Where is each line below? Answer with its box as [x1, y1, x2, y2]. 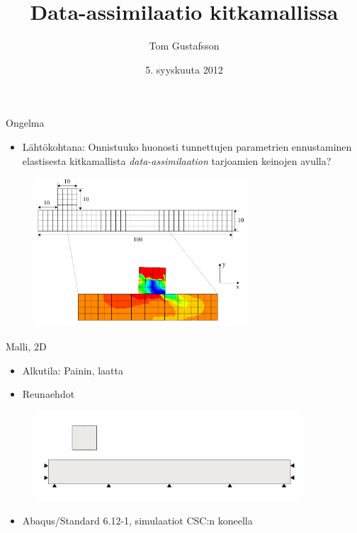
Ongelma [6, 115, 45, 130]
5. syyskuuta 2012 [145, 62, 223, 76]
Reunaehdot [22, 386, 75, 401]
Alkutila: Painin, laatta [22, 362, 123, 377]
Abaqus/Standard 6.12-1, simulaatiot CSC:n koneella [22, 513, 253, 528]
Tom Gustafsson [149, 38, 220, 53]
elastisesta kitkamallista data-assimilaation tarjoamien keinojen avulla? [22, 153, 331, 168]
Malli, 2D [6, 339, 47, 354]
